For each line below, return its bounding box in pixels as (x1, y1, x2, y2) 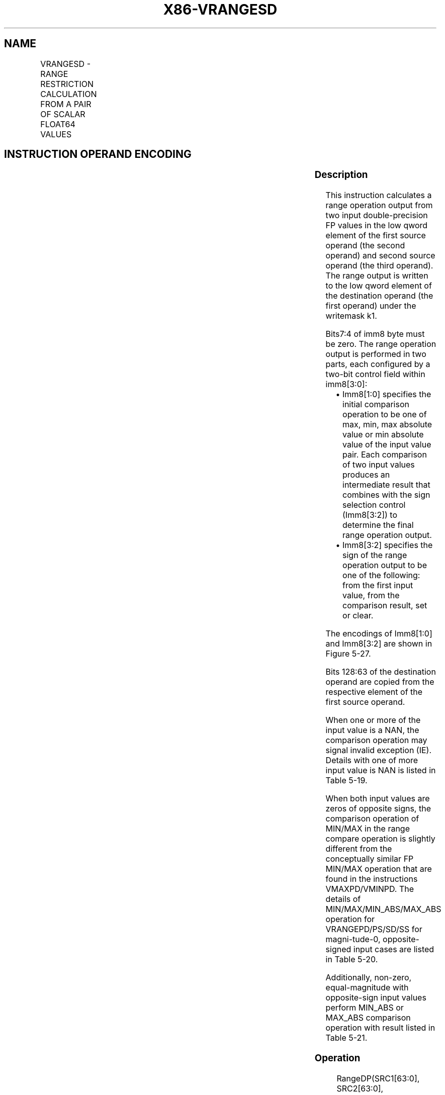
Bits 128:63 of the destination (325, 667, 436, 677)
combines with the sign (342, 490, 430, 500)
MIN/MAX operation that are (325, 864, 432, 874)
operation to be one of (342, 409, 427, 420)
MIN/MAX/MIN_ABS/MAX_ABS (325, 904, 441, 915)
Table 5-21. (325, 1033, 368, 1043)
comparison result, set (342, 600, 427, 611)
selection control (342, 500, 406, 510)
